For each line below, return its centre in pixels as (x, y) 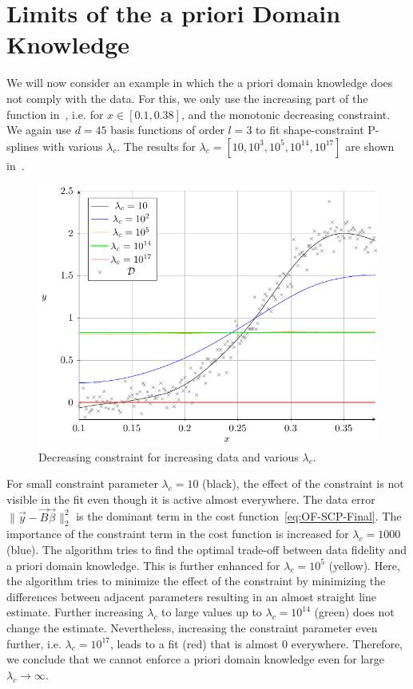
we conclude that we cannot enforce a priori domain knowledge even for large (196, 659)
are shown (370, 146)
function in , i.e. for (55, 114)
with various (73, 146)
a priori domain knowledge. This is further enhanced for (143, 565)
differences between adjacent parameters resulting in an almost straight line (191, 596)
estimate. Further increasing (75, 612)
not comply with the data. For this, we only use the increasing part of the (187, 98)
